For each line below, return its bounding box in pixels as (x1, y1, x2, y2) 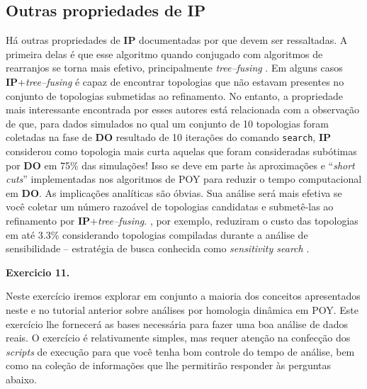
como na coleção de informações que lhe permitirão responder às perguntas (6, 358, 332, 373)
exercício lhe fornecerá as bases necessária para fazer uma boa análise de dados (6, 316, 348, 331)
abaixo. (6, 371, 37, 386)
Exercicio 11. (6, 264, 70, 279)
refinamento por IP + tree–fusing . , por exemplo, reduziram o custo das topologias (6, 213, 358, 227)
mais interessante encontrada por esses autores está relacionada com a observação (6, 102, 359, 117)
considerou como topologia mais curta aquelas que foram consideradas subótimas (6, 144, 357, 159)
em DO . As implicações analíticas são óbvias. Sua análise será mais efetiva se (6, 185, 342, 200)
